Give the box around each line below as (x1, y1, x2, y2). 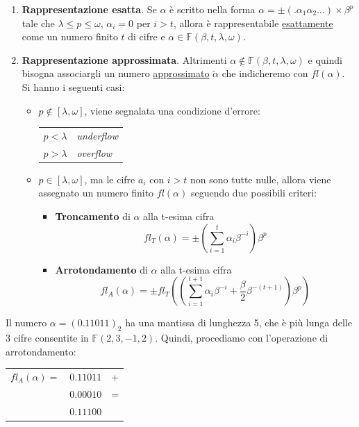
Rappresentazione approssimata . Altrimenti (22, 52, 227, 67)
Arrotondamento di (55, 262, 148, 276)
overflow (76, 145, 112, 160)
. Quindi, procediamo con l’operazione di (155, 330, 328, 345)
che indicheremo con (222, 66, 308, 81)
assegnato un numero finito (38, 185, 154, 200)
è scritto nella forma (169, 2, 256, 16)
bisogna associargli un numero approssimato (22, 66, 210, 81)
